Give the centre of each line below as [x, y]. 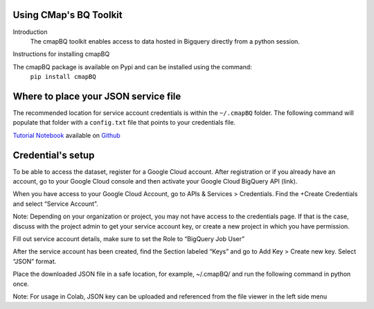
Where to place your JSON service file [97, 96]
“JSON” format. [35, 261]
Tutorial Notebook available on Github [66, 135]
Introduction [30, 32]
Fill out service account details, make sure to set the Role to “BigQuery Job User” [129, 239]
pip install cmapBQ [63, 77]
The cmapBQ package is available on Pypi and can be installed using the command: [132, 67]
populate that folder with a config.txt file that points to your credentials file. [124, 123]
